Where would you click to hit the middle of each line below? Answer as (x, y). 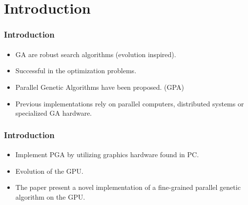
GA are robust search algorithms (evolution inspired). (96, 54)
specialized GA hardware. (53, 113)
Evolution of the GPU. (49, 171)
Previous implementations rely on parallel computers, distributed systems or (130, 103)
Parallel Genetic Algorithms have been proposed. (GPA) (100, 87)
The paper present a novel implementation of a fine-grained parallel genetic (128, 187)
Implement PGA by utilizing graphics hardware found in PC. (107, 154)
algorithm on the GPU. (50, 197)
